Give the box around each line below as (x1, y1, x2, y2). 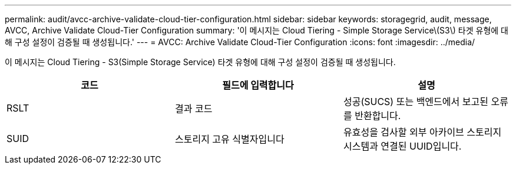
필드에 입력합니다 (222, 79, 294, 91)
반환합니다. (355, 110, 401, 121)
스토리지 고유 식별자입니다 (174, 133, 285, 145)
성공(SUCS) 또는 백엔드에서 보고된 (343, 96, 488, 107)
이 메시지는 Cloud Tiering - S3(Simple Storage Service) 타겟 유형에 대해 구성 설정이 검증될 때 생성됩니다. (5, 57, 396, 67)
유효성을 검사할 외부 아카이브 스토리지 (343, 126, 502, 138)
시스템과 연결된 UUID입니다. (343, 140, 462, 152)
